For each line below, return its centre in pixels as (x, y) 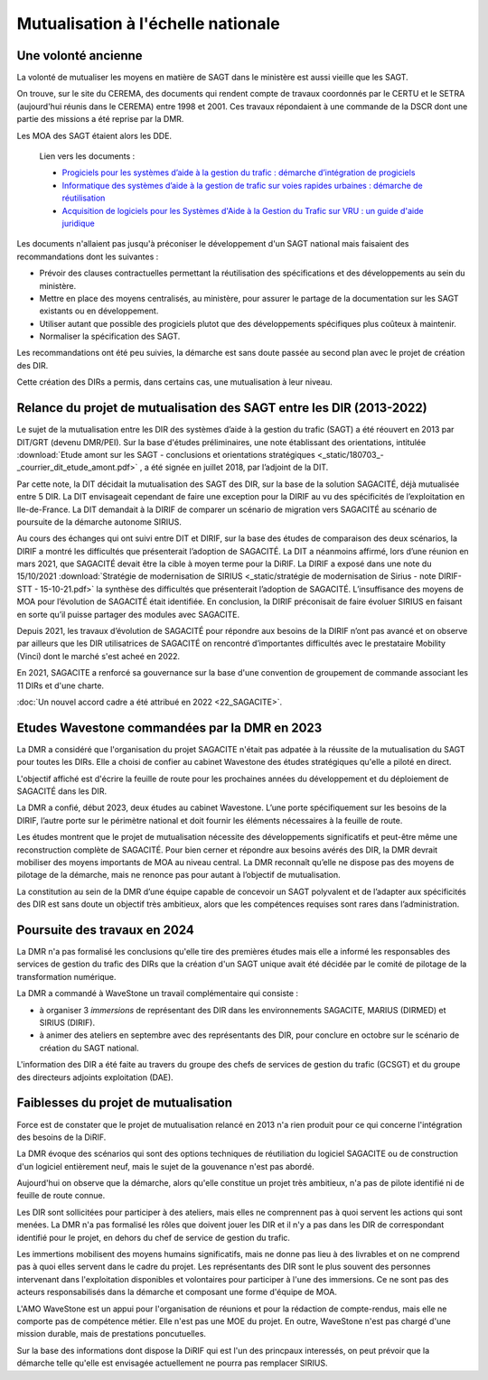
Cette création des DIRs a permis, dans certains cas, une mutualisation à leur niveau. (175, 382)
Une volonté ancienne (80, 56)
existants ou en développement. (99, 311)
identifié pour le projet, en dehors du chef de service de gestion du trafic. (154, 1237)
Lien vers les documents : (87, 156)
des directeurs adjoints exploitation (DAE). (95, 1077)
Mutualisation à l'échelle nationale (148, 23)
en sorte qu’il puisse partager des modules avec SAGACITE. (128, 614)
